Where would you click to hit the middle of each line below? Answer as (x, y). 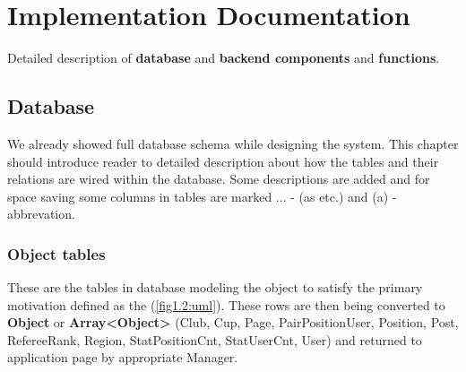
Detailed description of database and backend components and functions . (224, 58)
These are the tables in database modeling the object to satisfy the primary (215, 287)
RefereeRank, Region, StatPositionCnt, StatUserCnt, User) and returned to (215, 339)
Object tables (56, 253)
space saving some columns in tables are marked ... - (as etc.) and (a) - (202, 196)
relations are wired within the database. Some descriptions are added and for (219, 179)
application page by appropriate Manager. (123, 357)
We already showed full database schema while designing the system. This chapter (233, 143)
